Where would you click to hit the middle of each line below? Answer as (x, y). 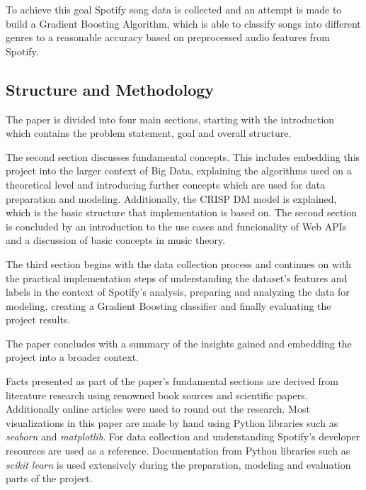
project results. (38, 319)
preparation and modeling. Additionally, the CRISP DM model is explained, (171, 198)
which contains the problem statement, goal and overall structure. (149, 133)
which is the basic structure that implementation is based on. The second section (182, 212)
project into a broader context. (72, 357)
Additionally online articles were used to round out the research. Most (158, 409)
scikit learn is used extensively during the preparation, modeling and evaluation (178, 464)
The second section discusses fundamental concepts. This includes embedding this (183, 156)
